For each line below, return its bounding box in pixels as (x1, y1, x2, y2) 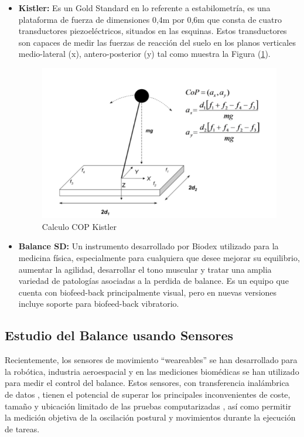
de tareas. (5, 422, 40, 435)
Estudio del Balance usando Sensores (5, 326, 234, 344)
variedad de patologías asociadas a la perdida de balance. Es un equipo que (18, 275, 289, 287)
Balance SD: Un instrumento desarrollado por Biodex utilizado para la (18, 240, 279, 252)
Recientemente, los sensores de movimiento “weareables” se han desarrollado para (5, 354, 298, 366)
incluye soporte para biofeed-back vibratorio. (18, 297, 179, 310)
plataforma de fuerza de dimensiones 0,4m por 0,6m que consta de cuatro (18, 13, 282, 25)
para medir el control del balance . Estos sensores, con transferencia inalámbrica (5, 377, 289, 389)
